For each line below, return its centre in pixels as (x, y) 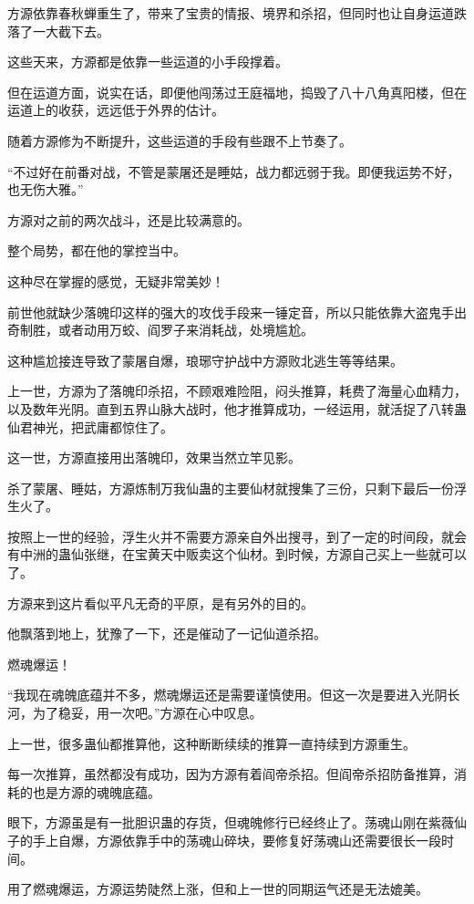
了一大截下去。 (64, 31)
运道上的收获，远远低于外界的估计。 (116, 110)
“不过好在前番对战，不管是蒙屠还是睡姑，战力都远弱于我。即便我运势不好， (234, 171)
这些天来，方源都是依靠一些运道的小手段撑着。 (148, 62)
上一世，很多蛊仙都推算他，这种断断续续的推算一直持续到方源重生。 (211, 743)
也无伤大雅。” (46, 189)
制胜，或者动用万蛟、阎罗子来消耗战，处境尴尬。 (166, 330)
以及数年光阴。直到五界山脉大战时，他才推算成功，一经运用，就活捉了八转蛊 (237, 408)
